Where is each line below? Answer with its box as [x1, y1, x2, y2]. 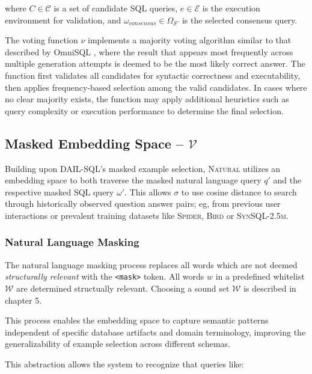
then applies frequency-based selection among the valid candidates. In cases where [5, 81, 307, 93]
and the [273, 174, 302, 186]
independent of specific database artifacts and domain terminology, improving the [5, 325, 306, 338]
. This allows [124, 185, 171, 198]
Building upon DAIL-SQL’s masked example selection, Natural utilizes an [5, 162, 281, 174]
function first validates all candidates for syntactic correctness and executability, [5, 69, 301, 81]
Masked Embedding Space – [5, 133, 183, 152]
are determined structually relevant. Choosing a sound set [16, 281, 230, 294]
